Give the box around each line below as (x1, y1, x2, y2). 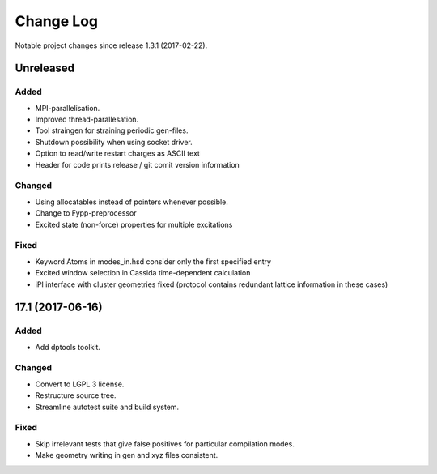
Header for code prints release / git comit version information (35, 160, 240, 169)
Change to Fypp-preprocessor (35, 208, 137, 218)
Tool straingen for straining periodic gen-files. (35, 126, 189, 135)
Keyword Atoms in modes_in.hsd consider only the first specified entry (35, 256, 271, 267)
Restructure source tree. (35, 391, 117, 400)
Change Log (15, 12, 99, 30)
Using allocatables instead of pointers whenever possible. (35, 197, 228, 207)
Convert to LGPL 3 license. (35, 379, 125, 389)
